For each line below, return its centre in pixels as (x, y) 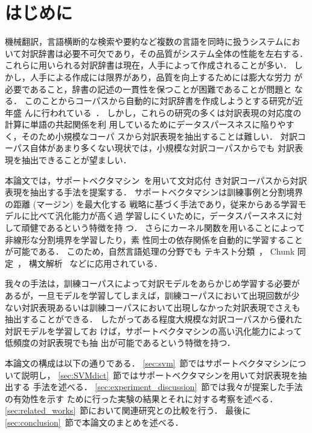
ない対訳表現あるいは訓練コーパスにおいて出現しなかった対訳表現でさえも (153, 307)
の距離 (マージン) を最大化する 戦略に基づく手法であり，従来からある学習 (151, 203)
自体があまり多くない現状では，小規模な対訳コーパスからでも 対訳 (162, 148)
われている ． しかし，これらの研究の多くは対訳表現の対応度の (176, 112)
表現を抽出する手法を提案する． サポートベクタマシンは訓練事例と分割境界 (154, 192)
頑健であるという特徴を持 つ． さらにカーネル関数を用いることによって (163, 228)
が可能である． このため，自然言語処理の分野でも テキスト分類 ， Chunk (150, 251)
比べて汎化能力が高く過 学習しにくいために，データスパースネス (158, 216)
